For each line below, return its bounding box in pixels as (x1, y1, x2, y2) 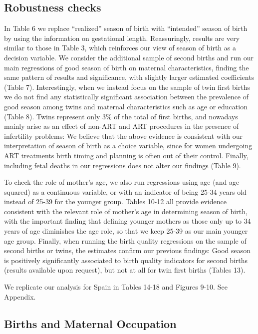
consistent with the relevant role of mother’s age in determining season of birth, (4, 206, 248, 216)
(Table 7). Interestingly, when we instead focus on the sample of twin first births (4, 81, 250, 92)
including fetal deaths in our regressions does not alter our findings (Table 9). (4, 160, 241, 170)
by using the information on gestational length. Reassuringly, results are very (4, 32, 240, 43)
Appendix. (4, 291, 36, 302)
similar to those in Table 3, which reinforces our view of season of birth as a (4, 42, 236, 53)
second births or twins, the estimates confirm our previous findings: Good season (4, 245, 251, 256)
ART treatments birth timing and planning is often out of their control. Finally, (4, 150, 249, 160)
